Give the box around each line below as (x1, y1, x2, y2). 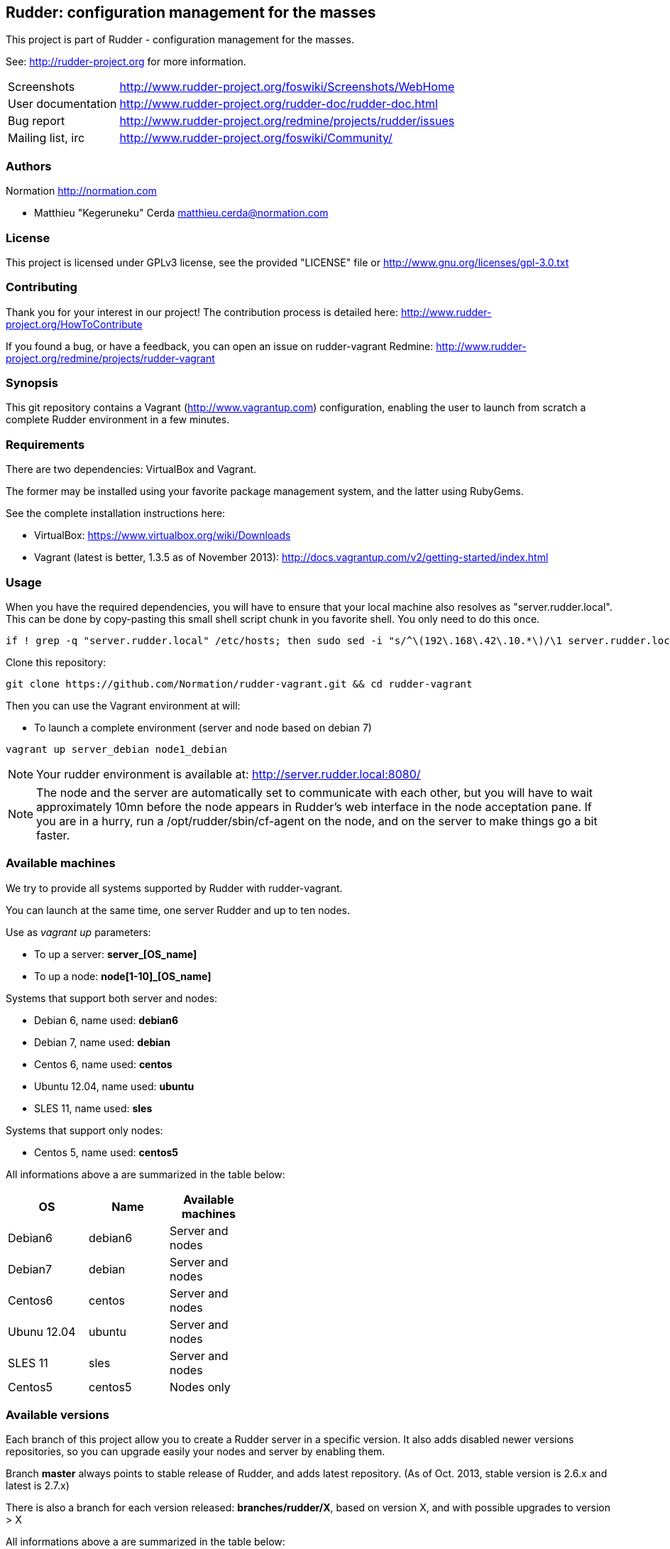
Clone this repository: (6, 656, 106, 668)
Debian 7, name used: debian (34, 1036, 170, 1048)
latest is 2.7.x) (6, 1479, 70, 1492)
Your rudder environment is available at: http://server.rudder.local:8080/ (36, 766, 421, 781)
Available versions (6, 1408, 109, 1423)
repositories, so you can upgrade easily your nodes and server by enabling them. (6, 1445, 385, 1458)
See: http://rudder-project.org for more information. (6, 55, 246, 68)
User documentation (8, 97, 117, 112)
